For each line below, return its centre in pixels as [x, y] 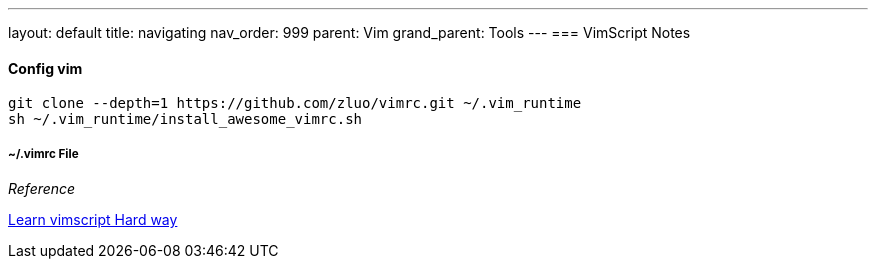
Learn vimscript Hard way [93, 219]
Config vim [45, 68]
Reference [42, 188]
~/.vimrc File [43, 153]
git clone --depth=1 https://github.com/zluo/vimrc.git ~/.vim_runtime [295, 103]
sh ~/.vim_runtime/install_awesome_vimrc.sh [185, 119]
